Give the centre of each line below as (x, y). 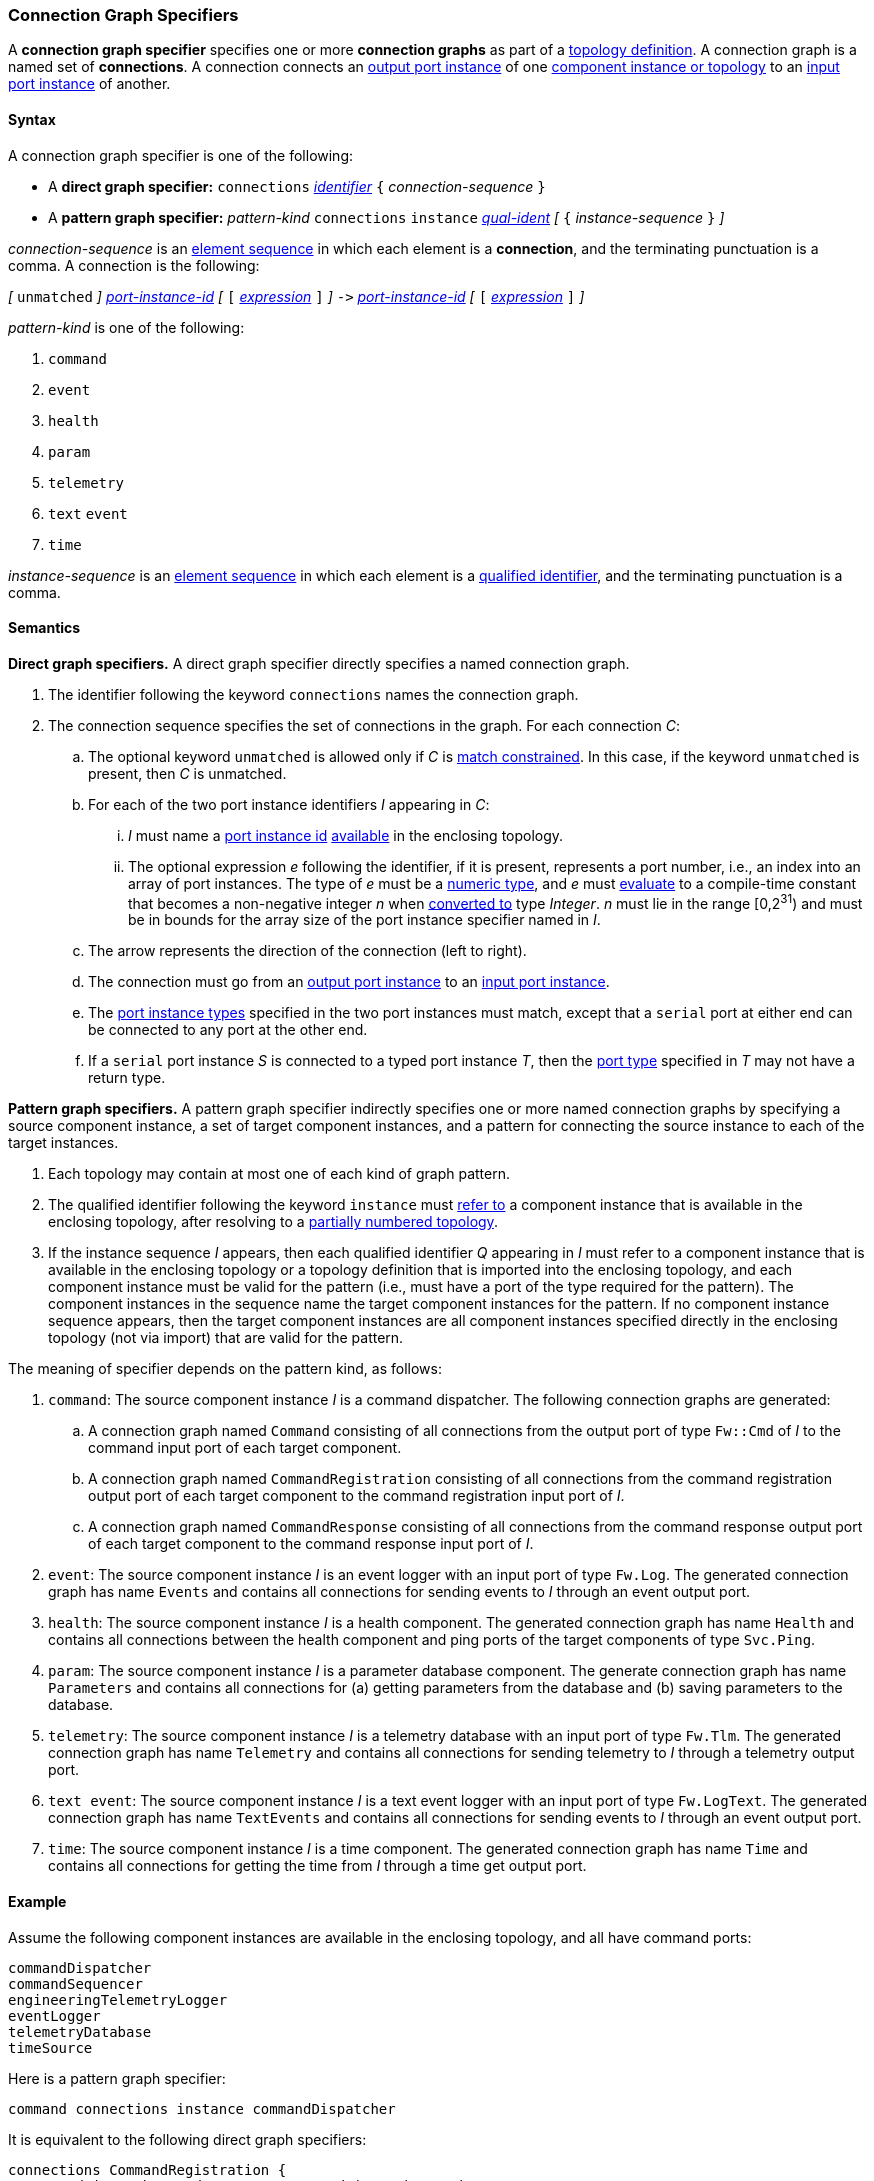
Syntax (32, 119)
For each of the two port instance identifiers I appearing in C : (289, 804)
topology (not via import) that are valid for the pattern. (226, 1338)
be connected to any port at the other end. (228, 1030)
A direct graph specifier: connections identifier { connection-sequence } (297, 186)
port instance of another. (89, 84)
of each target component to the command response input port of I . (311, 1544)
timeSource (50, 2047)
